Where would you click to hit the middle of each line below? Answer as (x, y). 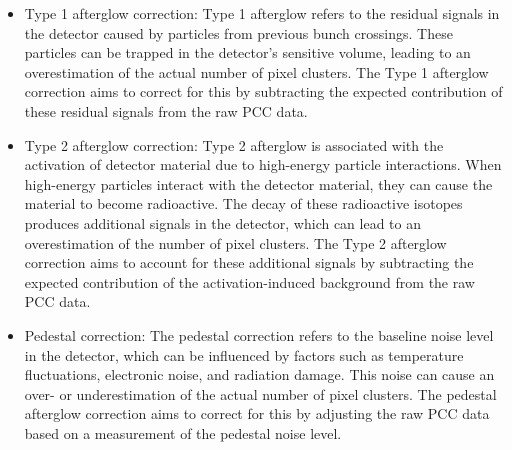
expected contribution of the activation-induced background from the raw (249, 281)
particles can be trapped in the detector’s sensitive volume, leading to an (247, 52)
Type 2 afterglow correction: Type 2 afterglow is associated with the (234, 144)
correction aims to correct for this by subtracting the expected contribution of (263, 91)
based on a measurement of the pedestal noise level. (183, 432)
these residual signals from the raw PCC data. (166, 110)
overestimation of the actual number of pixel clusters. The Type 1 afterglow (256, 71)
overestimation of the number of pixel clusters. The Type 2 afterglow (235, 242)
